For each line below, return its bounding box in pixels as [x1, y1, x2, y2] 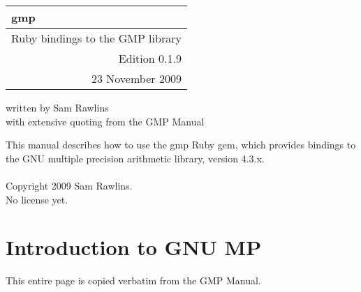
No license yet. [6, 192, 68, 206]
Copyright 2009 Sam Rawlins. [6, 178, 133, 192]
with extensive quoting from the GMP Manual [6, 114, 205, 128]
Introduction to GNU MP [6, 233, 262, 261]
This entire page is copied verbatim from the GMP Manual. [6, 273, 261, 288]
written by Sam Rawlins [6, 100, 109, 114]
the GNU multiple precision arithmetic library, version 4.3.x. [6, 151, 265, 165]
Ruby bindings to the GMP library [11, 30, 182, 46]
